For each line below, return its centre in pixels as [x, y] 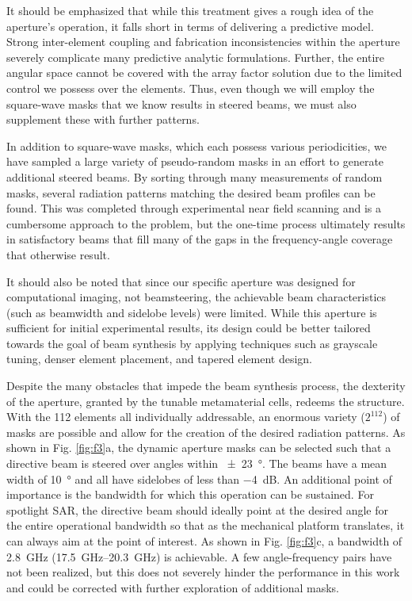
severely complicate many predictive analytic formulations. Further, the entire [195, 57]
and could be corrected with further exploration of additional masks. [173, 587]
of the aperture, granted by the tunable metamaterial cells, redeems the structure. [206, 401]
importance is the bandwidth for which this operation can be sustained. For [190, 494]
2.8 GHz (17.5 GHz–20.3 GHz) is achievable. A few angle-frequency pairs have [199, 556]
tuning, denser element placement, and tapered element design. [159, 359]
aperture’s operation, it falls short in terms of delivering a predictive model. [190, 26]
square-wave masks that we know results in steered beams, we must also [181, 103]
